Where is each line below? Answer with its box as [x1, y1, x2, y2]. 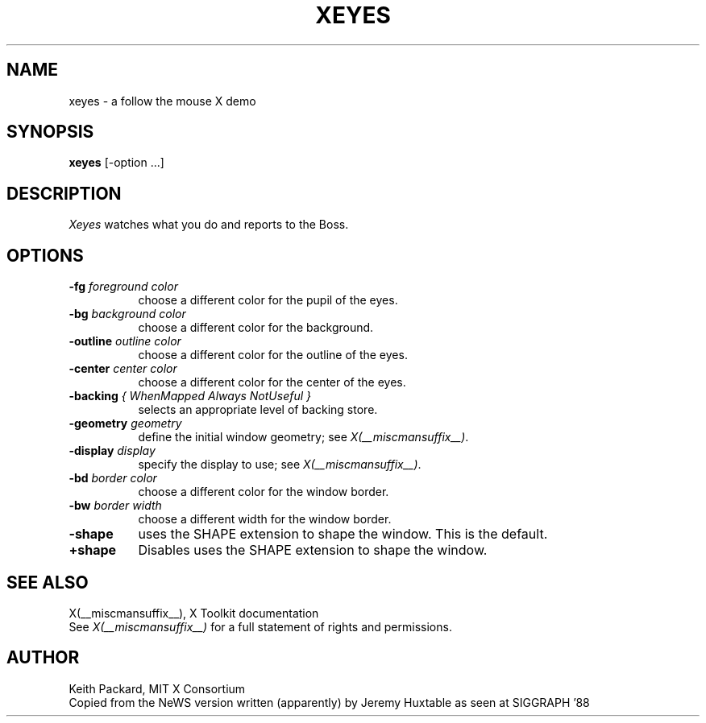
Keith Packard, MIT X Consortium [69, 681, 246, 696]
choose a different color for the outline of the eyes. [138, 348, 408, 362]
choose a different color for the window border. [138, 485, 389, 499]
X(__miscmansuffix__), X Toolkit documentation [69, 605, 319, 620]
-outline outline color [69, 334, 181, 349]
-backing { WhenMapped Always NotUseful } [69, 389, 312, 403]
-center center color [69, 361, 177, 376]
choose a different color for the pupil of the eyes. [138, 293, 398, 308]
